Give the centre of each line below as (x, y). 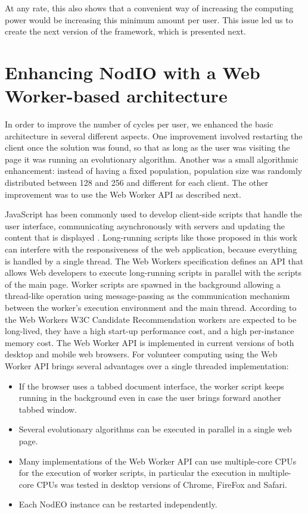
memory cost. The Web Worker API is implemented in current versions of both (150, 342)
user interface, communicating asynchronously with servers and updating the (145, 225)
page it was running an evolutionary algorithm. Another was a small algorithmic (152, 159)
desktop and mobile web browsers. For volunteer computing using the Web (141, 354)
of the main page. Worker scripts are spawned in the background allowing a (143, 284)
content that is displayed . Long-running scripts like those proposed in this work (151, 237)
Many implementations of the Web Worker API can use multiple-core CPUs (158, 461)
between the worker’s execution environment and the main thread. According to (151, 307)
